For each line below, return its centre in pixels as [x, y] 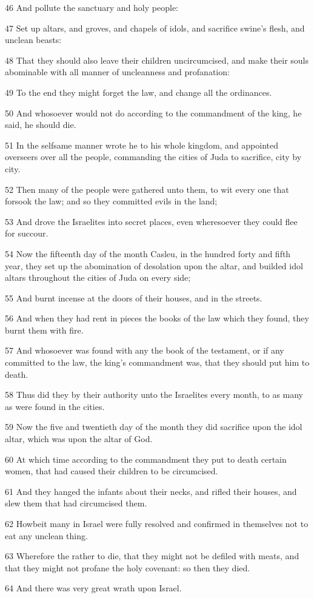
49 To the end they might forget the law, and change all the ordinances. [139, 92]
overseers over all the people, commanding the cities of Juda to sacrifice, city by [153, 157]
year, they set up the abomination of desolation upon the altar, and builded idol [154, 265]
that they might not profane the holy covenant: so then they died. [128, 567]
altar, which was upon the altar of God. [79, 439]
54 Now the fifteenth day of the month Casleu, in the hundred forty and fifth [148, 253]
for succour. [27, 233]
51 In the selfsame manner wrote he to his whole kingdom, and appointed [142, 145]
